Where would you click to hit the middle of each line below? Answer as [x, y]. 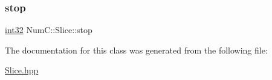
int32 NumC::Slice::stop [49, 30]
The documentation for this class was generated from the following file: [136, 50]
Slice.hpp [22, 70]
